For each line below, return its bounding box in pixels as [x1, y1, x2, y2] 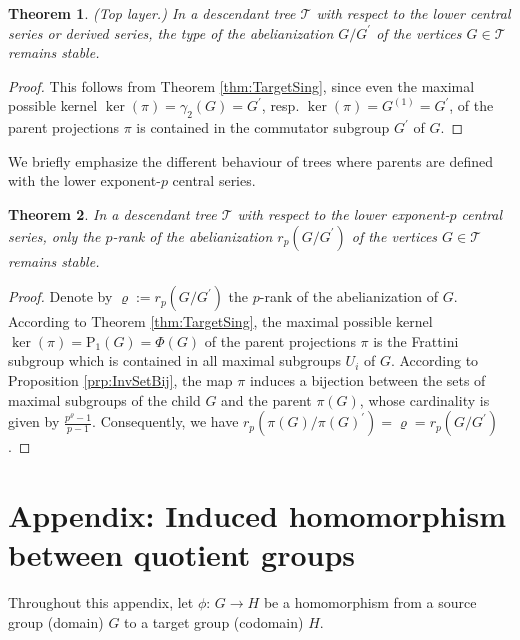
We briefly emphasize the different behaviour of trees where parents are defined [8, 150, 494, 171]
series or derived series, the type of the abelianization [8, 22, 334, 43]
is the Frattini [373, 330, 459, 351]
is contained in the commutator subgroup [136, 117, 390, 138]
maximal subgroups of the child [8, 389, 201, 410]
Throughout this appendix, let [8, 592, 194, 613]
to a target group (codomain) [124, 611, 304, 632]
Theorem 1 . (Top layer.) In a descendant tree [8, 3, 296, 23]
